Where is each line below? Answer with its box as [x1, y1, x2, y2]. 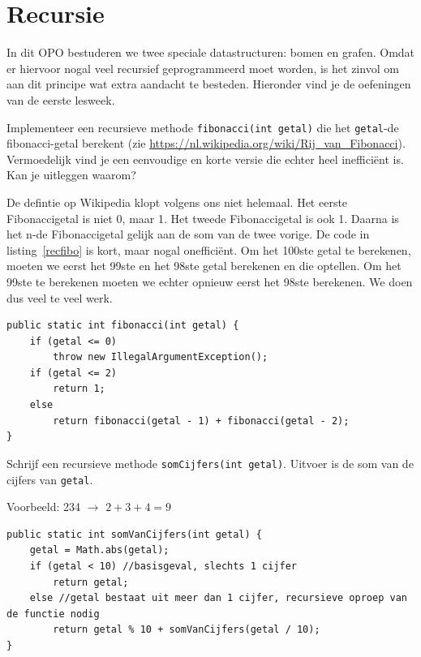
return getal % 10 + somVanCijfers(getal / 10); [53, 624, 320, 636]
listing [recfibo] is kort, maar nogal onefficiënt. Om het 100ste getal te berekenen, [6, 241, 411, 258]
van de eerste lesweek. [6, 91, 115, 108]
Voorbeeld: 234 [6, 498, 81, 515]
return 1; [53, 383, 105, 395]
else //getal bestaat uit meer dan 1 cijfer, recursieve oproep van [29, 592, 407, 604]
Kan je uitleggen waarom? [6, 166, 136, 183]
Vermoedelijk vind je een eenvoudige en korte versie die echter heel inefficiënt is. [6, 150, 404, 167]
